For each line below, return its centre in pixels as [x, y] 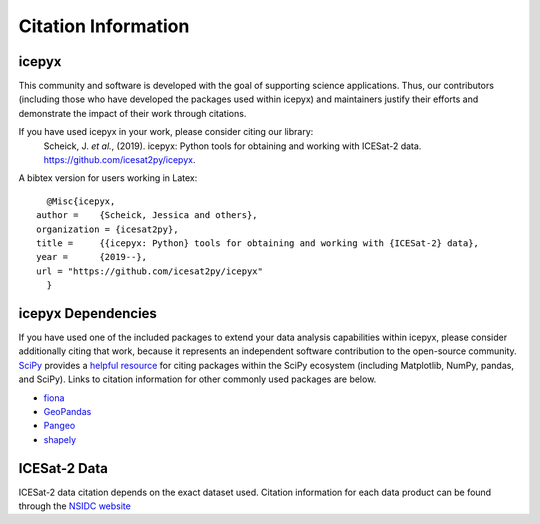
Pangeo [59, 426]
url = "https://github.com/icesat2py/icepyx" [150, 271]
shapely [60, 439]
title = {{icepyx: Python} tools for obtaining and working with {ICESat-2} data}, [258, 243]
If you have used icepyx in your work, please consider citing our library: [166, 132]
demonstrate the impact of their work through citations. [132, 113]
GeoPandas [67, 411]
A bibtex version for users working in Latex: [108, 178]
